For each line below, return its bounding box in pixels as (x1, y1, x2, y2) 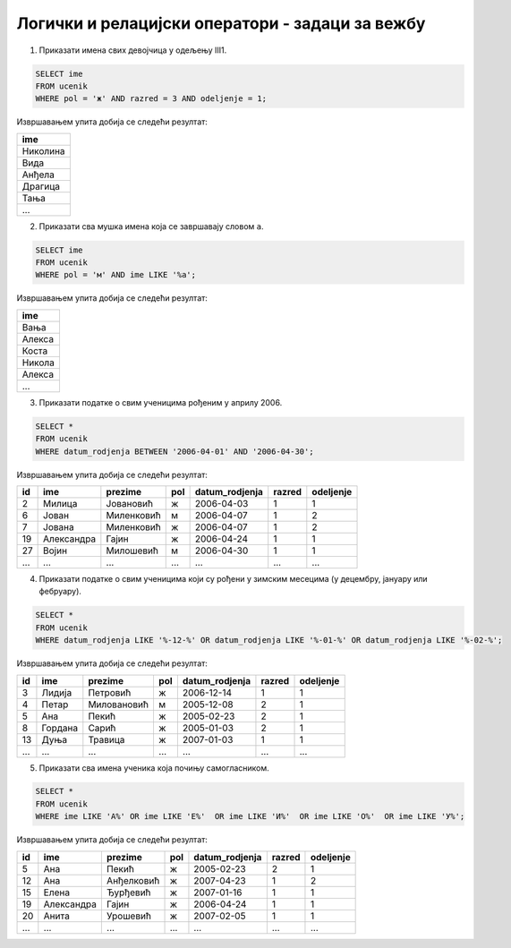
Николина (21, 144, 66, 157)
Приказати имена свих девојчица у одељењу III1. (38, 45, 227, 56)
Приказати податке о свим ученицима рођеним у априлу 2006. (38, 397, 283, 407)
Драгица (21, 180, 61, 192)
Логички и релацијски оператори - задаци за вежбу (16, 13, 426, 33)
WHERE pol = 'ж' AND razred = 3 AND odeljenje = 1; (35, 94, 268, 104)
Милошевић (106, 544, 158, 557)
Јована (43, 520, 75, 533)
